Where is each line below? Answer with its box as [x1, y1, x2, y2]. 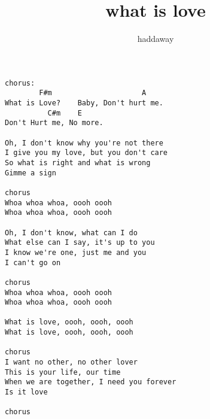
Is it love [5, 388, 48, 397]
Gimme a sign [5, 168, 56, 177]
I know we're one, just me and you [5, 248, 147, 257]
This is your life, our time [5, 368, 121, 377]
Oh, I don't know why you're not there [5, 138, 163, 147]
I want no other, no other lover [5, 358, 138, 367]
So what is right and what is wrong [5, 158, 151, 167]
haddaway [137, 32, 174, 45]
